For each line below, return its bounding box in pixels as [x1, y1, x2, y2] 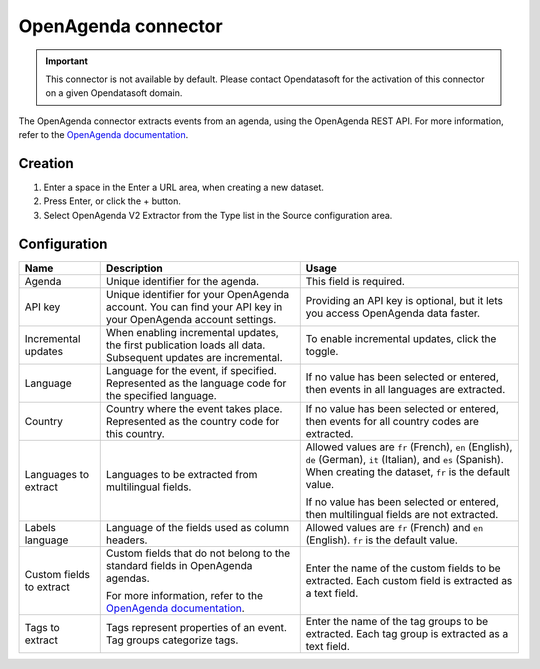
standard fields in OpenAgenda [105, 558, 253, 572]
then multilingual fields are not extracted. [305, 507, 499, 521]
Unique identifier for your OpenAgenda [105, 287, 290, 301]
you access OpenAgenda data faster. [305, 306, 480, 320]
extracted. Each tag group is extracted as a [305, 626, 509, 640]
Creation [18, 155, 74, 172]
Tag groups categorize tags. [105, 633, 239, 647]
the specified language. [105, 388, 217, 402]
